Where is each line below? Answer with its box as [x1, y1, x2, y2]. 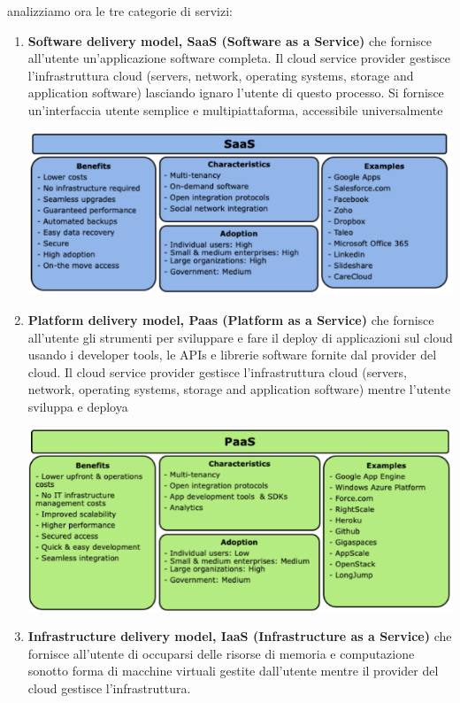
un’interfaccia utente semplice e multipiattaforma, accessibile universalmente [27, 100, 443, 119]
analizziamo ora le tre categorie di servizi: [7, 2, 233, 19]
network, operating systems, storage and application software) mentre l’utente [27, 380, 451, 398]
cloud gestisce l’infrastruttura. [27, 678, 191, 697]
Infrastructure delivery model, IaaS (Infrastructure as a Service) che [27, 626, 452, 645]
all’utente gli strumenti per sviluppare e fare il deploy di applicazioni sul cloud [27, 328, 453, 346]
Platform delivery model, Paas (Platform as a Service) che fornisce [27, 311, 434, 329]
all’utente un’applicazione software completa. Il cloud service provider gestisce [27, 49, 451, 67]
